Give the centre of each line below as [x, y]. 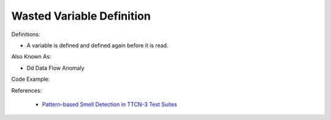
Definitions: [26, 34]
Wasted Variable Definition [81, 16]
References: [27, 90]
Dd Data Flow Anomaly [55, 68]
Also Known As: [31, 57]
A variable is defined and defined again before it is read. [97, 45]
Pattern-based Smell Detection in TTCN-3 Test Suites [109, 104]
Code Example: [31, 79]
